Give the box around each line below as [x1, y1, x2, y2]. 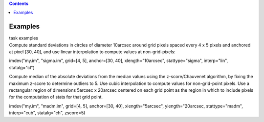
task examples [9, 35, 39, 41]
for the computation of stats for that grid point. [9, 94, 103, 100]
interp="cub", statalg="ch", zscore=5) [9, 110, 86, 116]
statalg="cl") [9, 64, 35, 70]
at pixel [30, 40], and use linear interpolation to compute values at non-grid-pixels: [9, 49, 176, 55]
